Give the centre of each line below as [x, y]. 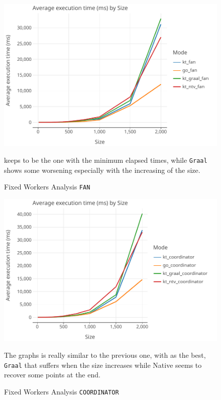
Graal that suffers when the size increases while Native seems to [103, 365]
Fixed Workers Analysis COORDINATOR [62, 391]
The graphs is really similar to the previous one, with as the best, [105, 355]
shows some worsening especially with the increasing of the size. [102, 170]
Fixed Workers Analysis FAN [47, 187]
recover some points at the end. [52, 375]
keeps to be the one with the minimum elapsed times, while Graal [106, 160]
